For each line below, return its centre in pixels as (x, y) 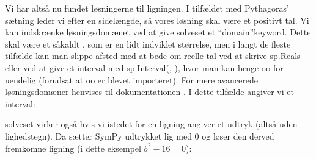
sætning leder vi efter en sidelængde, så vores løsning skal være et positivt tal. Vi (157, 20)
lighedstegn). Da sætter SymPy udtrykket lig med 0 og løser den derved (140, 136)
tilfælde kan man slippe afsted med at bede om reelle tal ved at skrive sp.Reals (153, 56)
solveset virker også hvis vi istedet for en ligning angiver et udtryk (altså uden (151, 124)
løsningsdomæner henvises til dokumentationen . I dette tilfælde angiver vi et (149, 92)
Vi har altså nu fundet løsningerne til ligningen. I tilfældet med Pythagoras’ (147, 8)
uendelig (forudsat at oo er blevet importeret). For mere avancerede (131, 79)
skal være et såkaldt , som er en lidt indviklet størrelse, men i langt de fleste (148, 44)
